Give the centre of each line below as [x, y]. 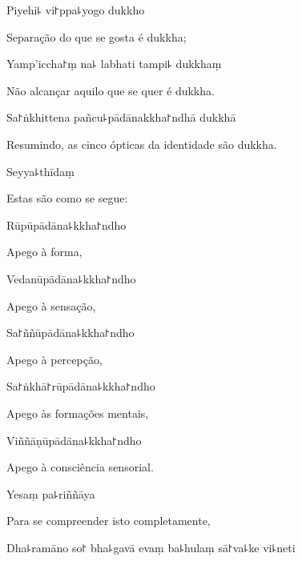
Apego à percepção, [54, 359]
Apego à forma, [44, 252]
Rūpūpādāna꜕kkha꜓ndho [66, 224]
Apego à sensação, [51, 305]
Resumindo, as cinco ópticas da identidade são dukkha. [142, 144]
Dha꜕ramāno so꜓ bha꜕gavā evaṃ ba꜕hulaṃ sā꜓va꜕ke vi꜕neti [151, 547]
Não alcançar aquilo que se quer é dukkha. [111, 90]
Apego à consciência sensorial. [80, 467]
